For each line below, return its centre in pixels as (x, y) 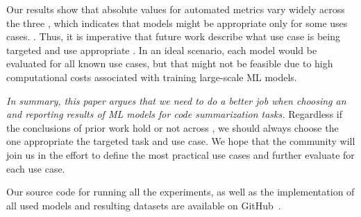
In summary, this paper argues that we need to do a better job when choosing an (176, 100)
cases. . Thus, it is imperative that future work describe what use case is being (173, 36)
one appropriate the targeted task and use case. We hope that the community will (181, 141)
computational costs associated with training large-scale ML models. (152, 77)
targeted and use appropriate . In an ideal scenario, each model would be (162, 50)
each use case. (36, 168)
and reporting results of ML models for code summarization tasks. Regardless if (174, 114)
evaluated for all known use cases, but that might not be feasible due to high (170, 63)
